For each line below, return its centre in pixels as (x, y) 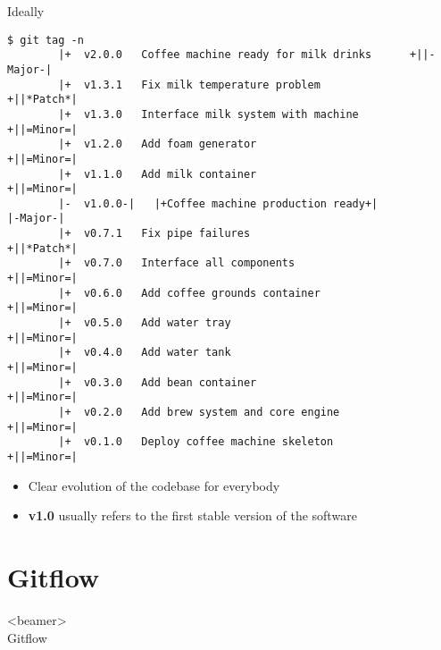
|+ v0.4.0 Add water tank (145, 353)
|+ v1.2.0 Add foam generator (158, 144)
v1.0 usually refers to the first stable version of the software (192, 515)
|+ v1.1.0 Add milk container (158, 174)
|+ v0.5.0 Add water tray (145, 323)
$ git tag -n (46, 40)
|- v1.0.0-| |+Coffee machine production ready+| (218, 203)
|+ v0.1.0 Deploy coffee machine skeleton (196, 442)
